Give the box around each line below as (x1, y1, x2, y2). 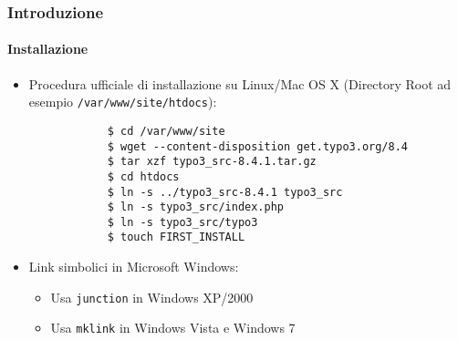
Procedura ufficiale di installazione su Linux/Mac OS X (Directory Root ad (28, 74, 452, 93)
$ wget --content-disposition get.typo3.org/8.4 (107, 139, 409, 153)
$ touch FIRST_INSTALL (107, 231, 245, 244)
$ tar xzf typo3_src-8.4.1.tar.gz (107, 155, 317, 169)
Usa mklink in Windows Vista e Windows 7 (50, 318, 296, 337)
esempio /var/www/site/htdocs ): (28, 92, 217, 111)
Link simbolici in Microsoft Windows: (28, 257, 239, 276)
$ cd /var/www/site (107, 124, 225, 138)
